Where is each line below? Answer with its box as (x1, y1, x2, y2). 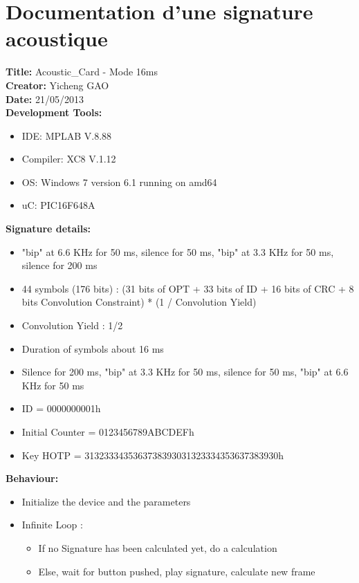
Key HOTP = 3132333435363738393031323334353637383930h (21, 447, 284, 462)
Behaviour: (6, 471, 59, 485)
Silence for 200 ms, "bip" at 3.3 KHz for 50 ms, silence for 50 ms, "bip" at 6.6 (21, 364, 349, 379)
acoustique (6, 24, 108, 53)
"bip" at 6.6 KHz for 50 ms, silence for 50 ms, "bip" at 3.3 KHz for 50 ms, (21, 244, 334, 259)
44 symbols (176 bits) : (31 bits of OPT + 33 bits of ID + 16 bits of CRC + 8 (21, 281, 354, 295)
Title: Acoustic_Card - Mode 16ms (6, 64, 158, 79)
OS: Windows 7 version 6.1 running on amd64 (21, 174, 217, 189)
